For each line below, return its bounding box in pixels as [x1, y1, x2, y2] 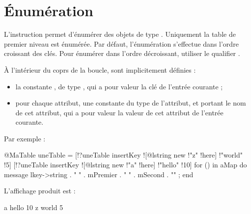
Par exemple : [4, 133, 46, 143]
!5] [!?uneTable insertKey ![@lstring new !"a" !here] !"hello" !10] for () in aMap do [4, 160, 247, 170]
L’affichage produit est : [4, 186, 76, 196]
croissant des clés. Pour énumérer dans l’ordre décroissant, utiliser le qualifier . [4, 48, 240, 58]
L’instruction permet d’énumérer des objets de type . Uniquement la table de [4, 29, 236, 39]
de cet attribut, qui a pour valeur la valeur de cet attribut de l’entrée [15, 107, 223, 117]
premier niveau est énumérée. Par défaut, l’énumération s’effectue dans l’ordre [4, 38, 239, 49]
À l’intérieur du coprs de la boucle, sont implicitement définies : [4, 64, 196, 75]
